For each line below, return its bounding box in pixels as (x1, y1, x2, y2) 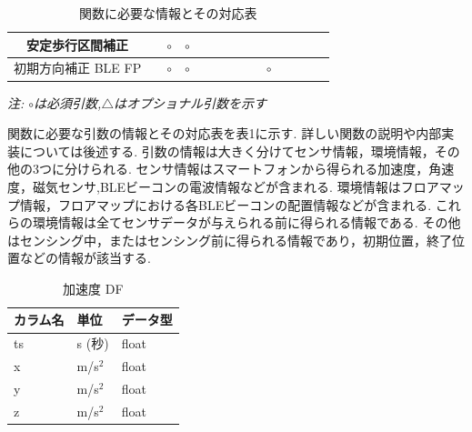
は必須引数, (34, 93, 102, 112)
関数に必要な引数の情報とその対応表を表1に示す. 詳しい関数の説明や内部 (7, 124, 442, 143)
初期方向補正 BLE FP (14, 58, 142, 77)
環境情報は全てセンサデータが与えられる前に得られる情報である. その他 (32, 213, 461, 232)
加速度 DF (63, 278, 124, 297)
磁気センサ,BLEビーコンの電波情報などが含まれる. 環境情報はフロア (32, 176, 439, 196)
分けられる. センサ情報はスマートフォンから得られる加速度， (64, 159, 429, 178)
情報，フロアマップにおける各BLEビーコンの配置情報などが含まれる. (19, 195, 432, 214)
